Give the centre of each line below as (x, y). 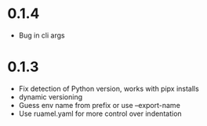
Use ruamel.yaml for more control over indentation (100, 113)
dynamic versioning (51, 97)
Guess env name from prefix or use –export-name (100, 105)
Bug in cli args (42, 35)
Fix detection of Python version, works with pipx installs (109, 88)
